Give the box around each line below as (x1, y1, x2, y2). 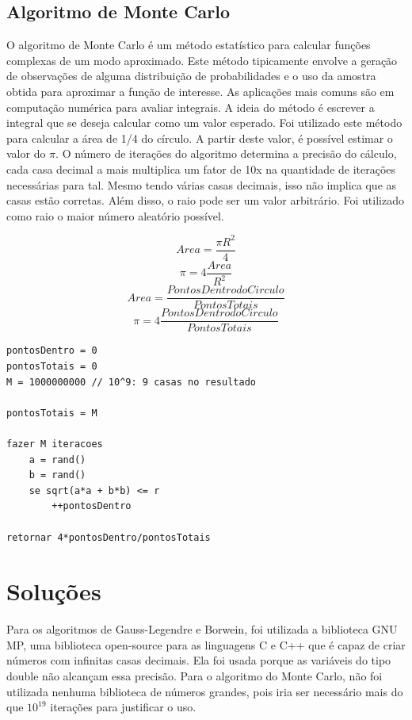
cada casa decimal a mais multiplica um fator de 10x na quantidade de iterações (6, 160, 396, 177)
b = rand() (29, 469, 86, 481)
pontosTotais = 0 (6, 361, 97, 373)
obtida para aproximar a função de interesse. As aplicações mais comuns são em (6, 82, 395, 99)
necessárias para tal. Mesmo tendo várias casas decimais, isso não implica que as (6, 176, 397, 193)
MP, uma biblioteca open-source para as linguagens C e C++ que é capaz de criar (6, 636, 406, 653)
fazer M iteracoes (6, 438, 103, 450)
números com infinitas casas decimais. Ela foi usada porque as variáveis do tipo (6, 652, 391, 668)
